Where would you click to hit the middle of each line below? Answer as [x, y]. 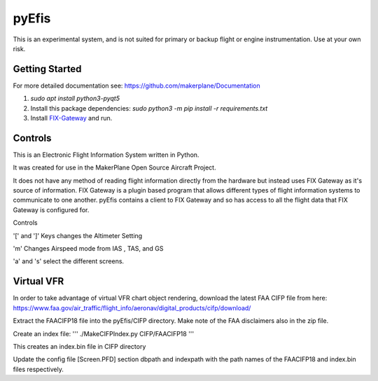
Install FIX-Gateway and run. [71, 118]
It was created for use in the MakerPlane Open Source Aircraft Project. [114, 167]
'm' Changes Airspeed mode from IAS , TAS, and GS [88, 249]
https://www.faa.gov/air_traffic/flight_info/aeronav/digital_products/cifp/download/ [132, 307]
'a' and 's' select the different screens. [69, 261]
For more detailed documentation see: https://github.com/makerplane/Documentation [136, 85]
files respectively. [38, 369]
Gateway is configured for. [51, 209]
